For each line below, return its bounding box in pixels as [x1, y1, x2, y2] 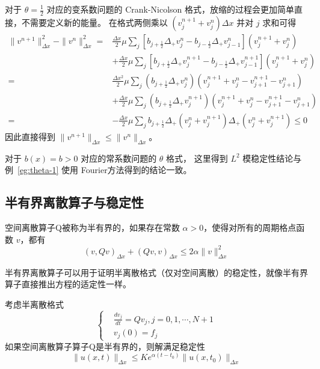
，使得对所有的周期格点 [203, 221, 297, 234]
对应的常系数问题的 [81, 151, 157, 164]
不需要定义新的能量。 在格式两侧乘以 [21, 16, 168, 28]
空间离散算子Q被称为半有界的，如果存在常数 [5, 221, 180, 234]
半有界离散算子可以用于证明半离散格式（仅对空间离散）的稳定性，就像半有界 [5, 266, 308, 278]
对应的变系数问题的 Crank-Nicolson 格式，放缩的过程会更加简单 [46, 3, 295, 15]
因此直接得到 [5, 130, 55, 142]
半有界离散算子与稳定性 [5, 193, 144, 212]
